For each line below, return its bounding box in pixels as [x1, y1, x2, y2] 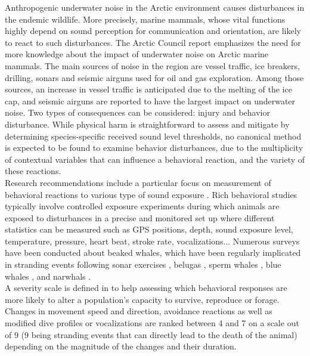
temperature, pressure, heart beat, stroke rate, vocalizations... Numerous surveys [5, 234, 300, 247]
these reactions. [5, 165, 61, 177]
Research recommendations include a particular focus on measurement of [5, 176, 271, 188]
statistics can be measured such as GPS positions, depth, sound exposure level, [5, 223, 293, 236]
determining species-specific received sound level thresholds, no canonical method [5, 129, 302, 142]
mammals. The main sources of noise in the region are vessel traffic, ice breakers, [5, 59, 300, 72]
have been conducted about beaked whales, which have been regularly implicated [5, 246, 301, 259]
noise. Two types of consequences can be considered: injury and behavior [5, 106, 271, 119]
